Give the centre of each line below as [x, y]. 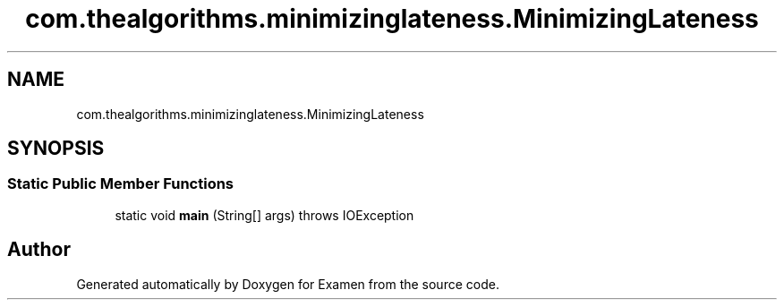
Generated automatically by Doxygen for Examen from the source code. [288, 284]
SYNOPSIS [56, 149]
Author [39, 250]
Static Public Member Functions [121, 184]
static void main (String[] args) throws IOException [264, 215]
